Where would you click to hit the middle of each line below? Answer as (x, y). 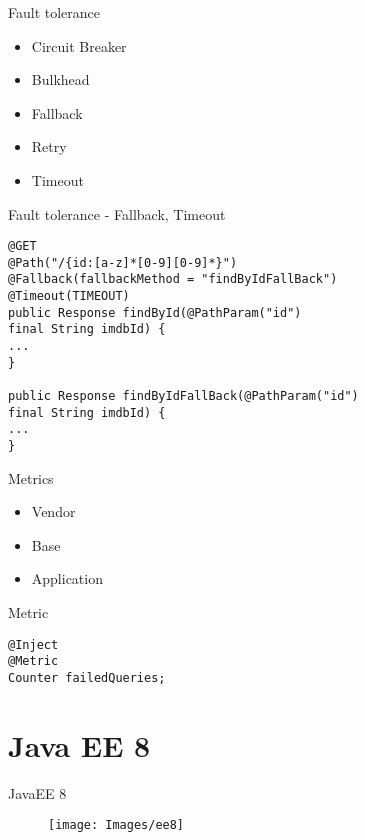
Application (67, 578)
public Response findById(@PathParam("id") (155, 312)
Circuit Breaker (79, 45)
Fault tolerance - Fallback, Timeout (117, 213)
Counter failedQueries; (87, 677)
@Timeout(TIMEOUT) (69, 296)
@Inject (33, 644)
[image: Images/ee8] (116, 825)
